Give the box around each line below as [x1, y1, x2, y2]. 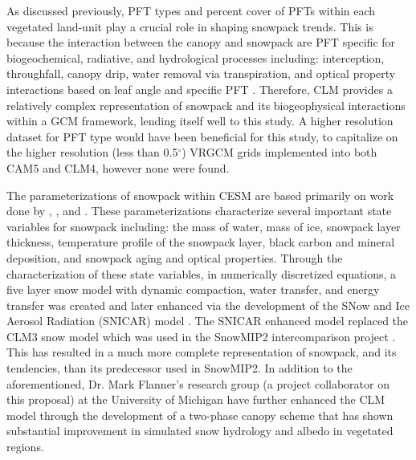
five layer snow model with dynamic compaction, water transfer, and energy [6, 281, 380, 298]
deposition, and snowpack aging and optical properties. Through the [6, 249, 343, 266]
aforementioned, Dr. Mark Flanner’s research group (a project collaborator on [6, 375, 389, 392]
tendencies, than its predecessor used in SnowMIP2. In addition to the [6, 360, 353, 377]
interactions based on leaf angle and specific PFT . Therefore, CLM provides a [6, 80, 393, 97]
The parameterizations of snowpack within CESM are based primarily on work [6, 186, 394, 203]
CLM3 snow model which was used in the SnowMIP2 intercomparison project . [6, 328, 396, 344]
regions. [6, 438, 44, 455]
